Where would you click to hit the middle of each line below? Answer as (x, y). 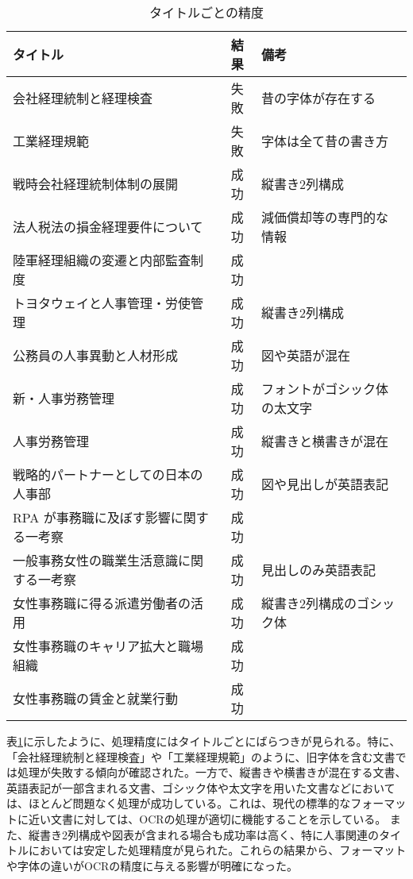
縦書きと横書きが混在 (324, 441)
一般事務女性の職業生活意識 (96, 560)
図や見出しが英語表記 (324, 484)
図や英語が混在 (305, 355)
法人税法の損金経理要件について (108, 227)
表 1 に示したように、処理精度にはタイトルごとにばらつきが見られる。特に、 (204, 741)
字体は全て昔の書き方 (324, 141)
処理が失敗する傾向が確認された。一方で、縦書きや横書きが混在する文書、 (212, 772)
